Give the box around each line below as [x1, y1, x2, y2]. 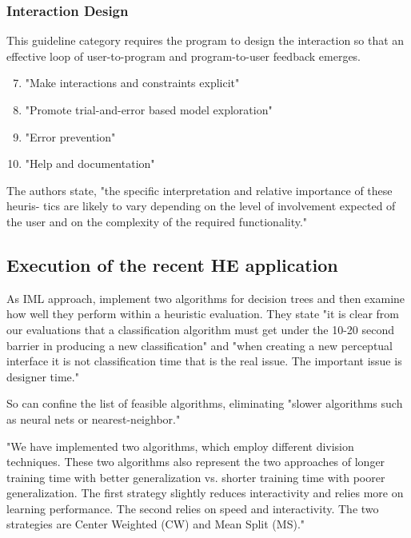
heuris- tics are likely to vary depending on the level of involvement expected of [6, 197, 396, 214]
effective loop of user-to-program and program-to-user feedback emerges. [6, 47, 361, 64]
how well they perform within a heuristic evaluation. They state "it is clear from [6, 305, 399, 322]
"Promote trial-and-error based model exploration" [25, 102, 273, 118]
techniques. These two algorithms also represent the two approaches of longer [6, 453, 385, 470]
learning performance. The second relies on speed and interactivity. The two [6, 500, 379, 516]
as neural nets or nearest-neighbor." [6, 410, 181, 427]
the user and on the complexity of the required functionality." [6, 213, 308, 229]
